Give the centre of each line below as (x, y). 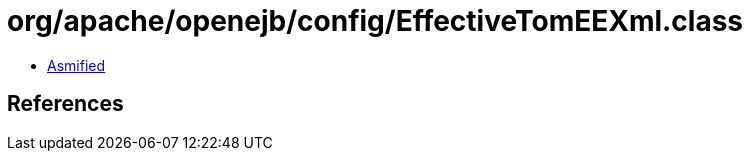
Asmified (76, 65)
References (65, 104)
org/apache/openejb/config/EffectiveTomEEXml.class (375, 21)
